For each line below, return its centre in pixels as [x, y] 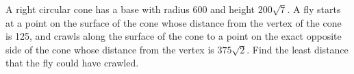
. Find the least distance [298, 49]
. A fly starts [314, 9]
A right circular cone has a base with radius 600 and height [130, 9]
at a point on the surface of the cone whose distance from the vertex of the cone [174, 22]
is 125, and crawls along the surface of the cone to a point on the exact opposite [174, 36]
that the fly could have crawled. [72, 63]
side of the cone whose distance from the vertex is [110, 49]
